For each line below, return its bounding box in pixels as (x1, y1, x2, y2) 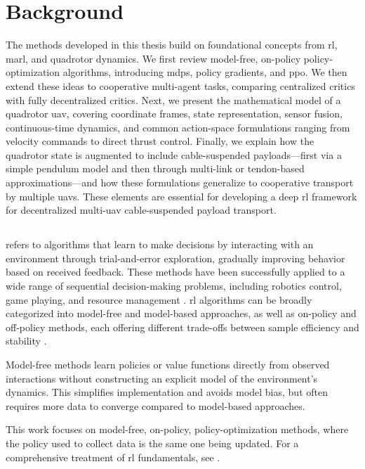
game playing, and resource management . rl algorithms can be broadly (6, 292, 312, 307)
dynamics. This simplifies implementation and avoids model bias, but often (6, 385, 328, 399)
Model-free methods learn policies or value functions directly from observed (6, 356, 330, 371)
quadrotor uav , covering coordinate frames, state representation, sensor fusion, (6, 106, 343, 121)
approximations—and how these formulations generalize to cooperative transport (6, 175, 354, 190)
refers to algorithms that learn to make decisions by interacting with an (6, 237, 314, 252)
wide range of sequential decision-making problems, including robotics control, (6, 278, 342, 293)
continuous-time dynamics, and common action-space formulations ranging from (6, 120, 350, 134)
